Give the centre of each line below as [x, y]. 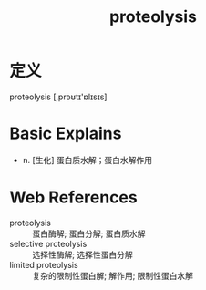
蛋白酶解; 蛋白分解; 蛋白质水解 [89, 233]
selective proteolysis [48, 243]
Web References [74, 197]
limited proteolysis [44, 264]
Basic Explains [66, 134]
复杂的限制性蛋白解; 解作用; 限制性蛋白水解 [113, 275]
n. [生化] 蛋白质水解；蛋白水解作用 [88, 160]
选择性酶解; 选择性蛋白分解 [83, 254]
